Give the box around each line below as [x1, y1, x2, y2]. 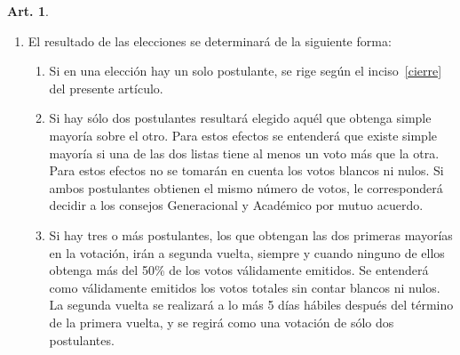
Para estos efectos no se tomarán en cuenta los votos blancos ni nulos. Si [49, 161, 444, 180]
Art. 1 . [7, 2, 49, 20]
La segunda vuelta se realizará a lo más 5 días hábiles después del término [49, 295, 454, 314]
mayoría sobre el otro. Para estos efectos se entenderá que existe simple [49, 125, 437, 144]
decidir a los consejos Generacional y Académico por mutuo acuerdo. [49, 196, 424, 214]
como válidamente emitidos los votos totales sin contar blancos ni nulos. [49, 278, 440, 296]
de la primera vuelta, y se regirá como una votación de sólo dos [49, 312, 394, 331]
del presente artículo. [49, 78, 163, 97]
